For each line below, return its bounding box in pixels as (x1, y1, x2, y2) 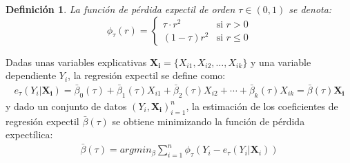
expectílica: (6, 127, 53, 142)
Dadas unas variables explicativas (6, 54, 147, 69)
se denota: (289, 2, 332, 16)
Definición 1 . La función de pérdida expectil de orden (6, 2, 235, 16)
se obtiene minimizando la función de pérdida (112, 113, 305, 128)
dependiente (6, 68, 57, 83)
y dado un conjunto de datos (6, 98, 127, 113)
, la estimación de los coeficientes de (186, 98, 338, 113)
